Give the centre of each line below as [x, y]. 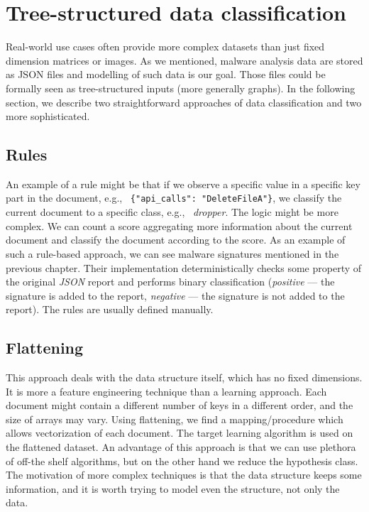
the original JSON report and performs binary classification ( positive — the [170, 282]
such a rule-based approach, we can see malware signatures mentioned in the [172, 253]
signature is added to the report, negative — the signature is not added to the [175, 295]
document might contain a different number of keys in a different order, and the [180, 405]
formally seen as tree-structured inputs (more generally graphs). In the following [181, 88]
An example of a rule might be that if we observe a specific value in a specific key [183, 184]
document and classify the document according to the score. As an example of [176, 240]
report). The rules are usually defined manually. [110, 309]
